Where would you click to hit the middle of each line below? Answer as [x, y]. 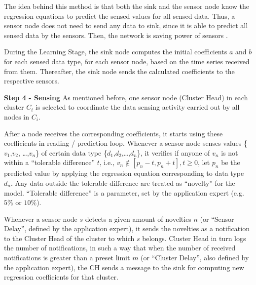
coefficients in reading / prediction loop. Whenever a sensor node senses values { [126, 143]
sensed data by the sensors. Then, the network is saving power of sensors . [116, 35]
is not [230, 152]
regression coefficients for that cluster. [61, 277]
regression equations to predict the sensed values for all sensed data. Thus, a [120, 16]
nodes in [17, 116]
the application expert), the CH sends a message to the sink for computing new [124, 267]
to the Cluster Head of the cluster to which [69, 238]
